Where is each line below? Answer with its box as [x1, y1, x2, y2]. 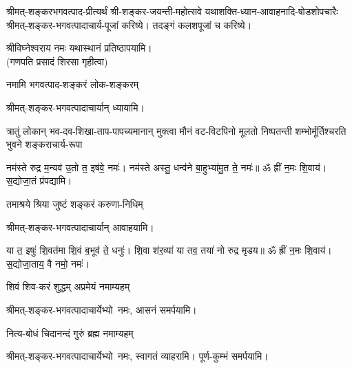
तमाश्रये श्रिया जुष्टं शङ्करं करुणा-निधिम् [6, 196, 143, 210]
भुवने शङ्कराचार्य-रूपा [6, 137, 83, 151]
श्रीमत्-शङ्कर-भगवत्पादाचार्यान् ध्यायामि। [6, 100, 145, 114]
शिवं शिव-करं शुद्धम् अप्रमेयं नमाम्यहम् [6, 279, 130, 294]
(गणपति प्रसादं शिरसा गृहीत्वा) [6, 54, 108, 68]
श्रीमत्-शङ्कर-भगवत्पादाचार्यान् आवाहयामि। [6, 219, 154, 234]
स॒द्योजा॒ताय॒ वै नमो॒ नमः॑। [6, 256, 90, 270]
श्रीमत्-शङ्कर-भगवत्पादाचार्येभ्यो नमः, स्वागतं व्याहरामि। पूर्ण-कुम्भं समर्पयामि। [6, 349, 269, 363]
